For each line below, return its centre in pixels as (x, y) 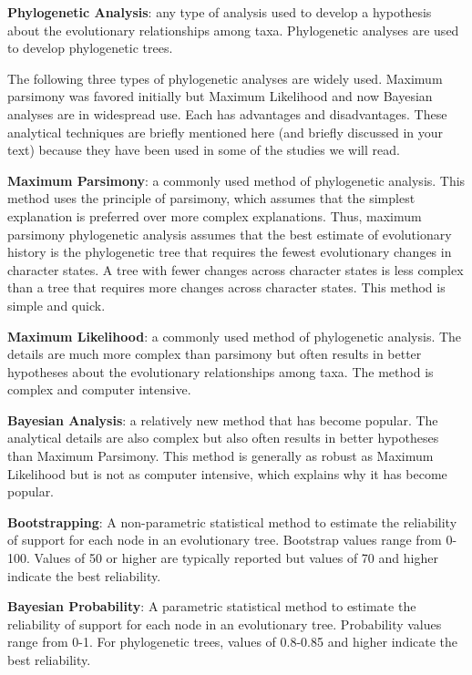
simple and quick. (56, 305)
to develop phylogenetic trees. (90, 48)
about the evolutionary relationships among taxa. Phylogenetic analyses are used (233, 30)
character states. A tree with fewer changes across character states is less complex (236, 269)
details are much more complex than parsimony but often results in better (215, 354)
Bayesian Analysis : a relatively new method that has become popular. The (223, 419)
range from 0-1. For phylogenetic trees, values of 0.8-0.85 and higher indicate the (233, 642)
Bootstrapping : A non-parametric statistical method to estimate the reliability (232, 522)
